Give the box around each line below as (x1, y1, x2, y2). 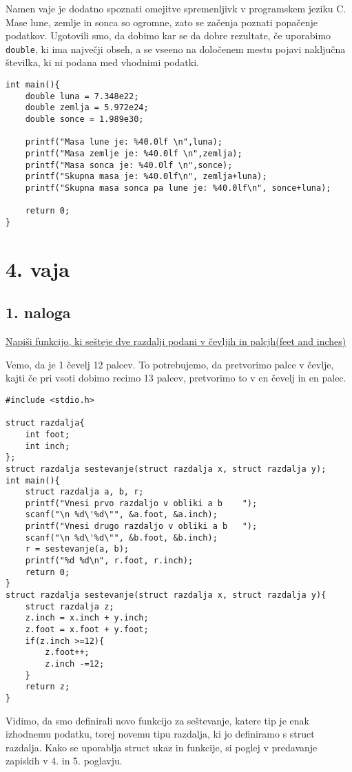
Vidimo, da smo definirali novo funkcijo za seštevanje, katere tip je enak (6, 713, 309, 727)
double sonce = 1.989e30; (25, 114, 144, 124)
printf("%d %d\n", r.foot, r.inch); (25, 556, 194, 566)
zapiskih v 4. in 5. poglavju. (6, 753, 123, 768)
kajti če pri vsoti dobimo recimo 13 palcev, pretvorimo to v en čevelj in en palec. (6, 371, 346, 385)
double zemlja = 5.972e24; (25, 103, 149, 113)
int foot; (25, 429, 70, 439)
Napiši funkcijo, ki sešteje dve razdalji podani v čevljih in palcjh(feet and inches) (6, 334, 346, 348)
